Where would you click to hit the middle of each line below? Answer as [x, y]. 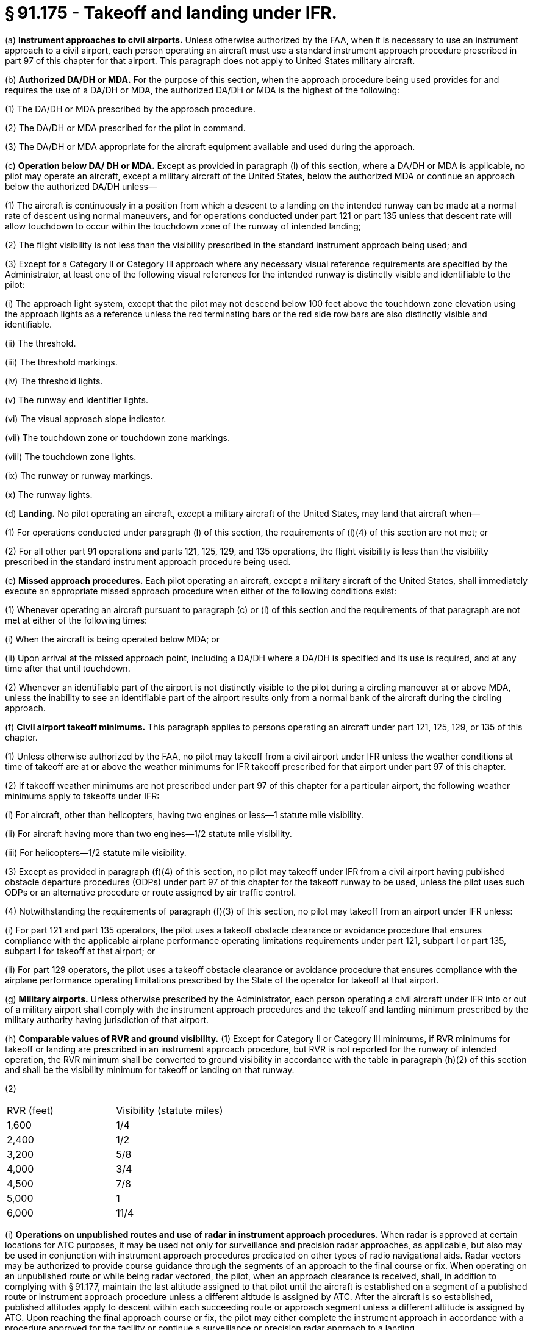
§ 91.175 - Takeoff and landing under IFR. [171, 13]
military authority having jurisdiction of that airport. [107, 1019]
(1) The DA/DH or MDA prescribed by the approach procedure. [130, 109]
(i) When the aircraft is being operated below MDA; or [113, 639]
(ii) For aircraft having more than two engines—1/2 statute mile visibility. [148, 833]
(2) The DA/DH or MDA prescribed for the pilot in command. [125, 128]
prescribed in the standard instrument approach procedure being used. [148, 561]
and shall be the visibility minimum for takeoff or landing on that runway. [150, 1069]
